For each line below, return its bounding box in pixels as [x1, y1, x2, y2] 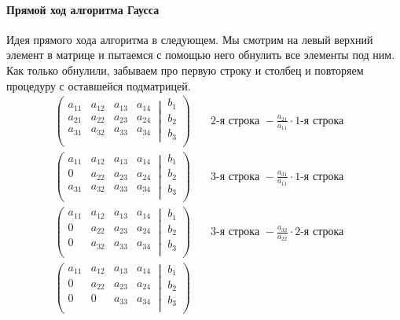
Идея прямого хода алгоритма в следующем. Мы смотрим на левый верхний [6, 31, 373, 47]
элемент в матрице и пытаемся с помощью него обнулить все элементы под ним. [6, 46, 395, 63]
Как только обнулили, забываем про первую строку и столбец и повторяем [6, 61, 364, 78]
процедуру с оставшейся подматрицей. [6, 77, 191, 94]
